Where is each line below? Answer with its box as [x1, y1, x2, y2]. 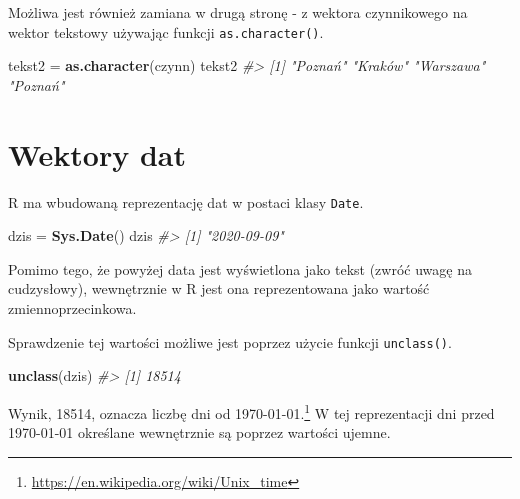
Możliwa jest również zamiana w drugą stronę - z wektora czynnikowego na [8, 2, 468, 22]
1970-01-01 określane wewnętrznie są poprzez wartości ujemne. [8, 422, 391, 443]
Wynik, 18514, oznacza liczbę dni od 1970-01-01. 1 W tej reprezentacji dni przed [8, 399, 495, 423]
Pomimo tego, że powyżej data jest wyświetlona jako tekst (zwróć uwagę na [8, 258, 472, 279]
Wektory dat [8, 133, 187, 174]
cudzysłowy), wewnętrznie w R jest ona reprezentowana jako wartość [8, 278, 430, 299]
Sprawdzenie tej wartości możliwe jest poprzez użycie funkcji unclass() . [8, 331, 452, 352]
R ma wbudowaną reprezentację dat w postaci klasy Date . [8, 191, 364, 212]
